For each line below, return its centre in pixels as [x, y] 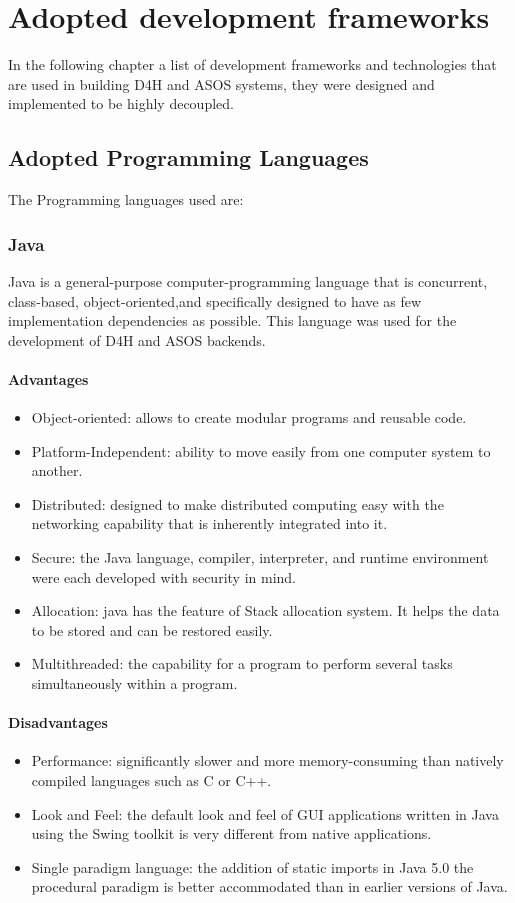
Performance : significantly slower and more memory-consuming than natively [267, 760]
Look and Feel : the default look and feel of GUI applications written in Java [265, 813]
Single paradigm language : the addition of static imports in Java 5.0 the [252, 866]
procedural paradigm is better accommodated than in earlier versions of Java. [269, 886]
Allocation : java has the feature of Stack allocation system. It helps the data [265, 610]
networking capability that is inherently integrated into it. [209, 523]
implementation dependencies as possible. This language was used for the [232, 320]
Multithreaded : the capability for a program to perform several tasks [242, 663]
